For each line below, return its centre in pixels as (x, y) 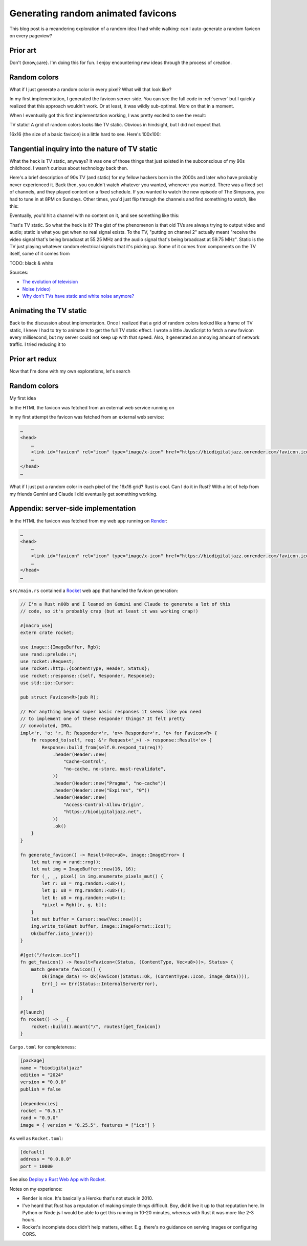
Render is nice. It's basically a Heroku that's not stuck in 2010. (88, 1198)
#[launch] (32, 1012)
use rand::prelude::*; (49, 654)
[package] (32, 1061)
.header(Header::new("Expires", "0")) (101, 790)
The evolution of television (50, 282)
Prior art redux (33, 359)
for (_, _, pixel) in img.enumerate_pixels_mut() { (97, 876)
